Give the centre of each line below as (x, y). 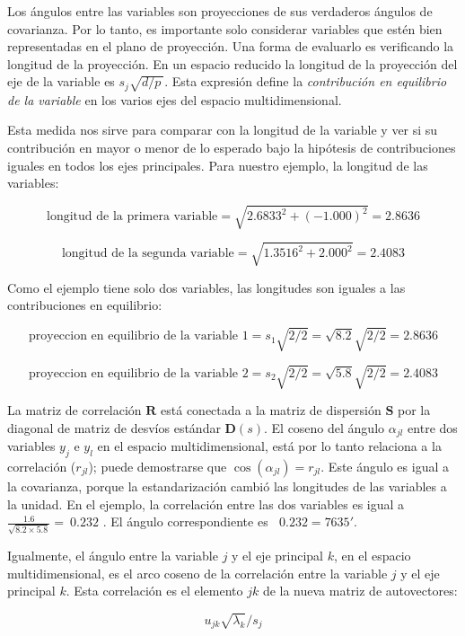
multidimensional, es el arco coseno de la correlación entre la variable (197, 573)
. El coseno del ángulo (324, 427)
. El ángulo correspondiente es (185, 521)
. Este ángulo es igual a (385, 467)
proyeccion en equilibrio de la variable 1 (138, 336)
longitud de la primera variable (132, 217)
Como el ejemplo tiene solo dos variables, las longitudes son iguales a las (206, 287)
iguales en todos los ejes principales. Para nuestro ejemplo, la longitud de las (218, 165)
